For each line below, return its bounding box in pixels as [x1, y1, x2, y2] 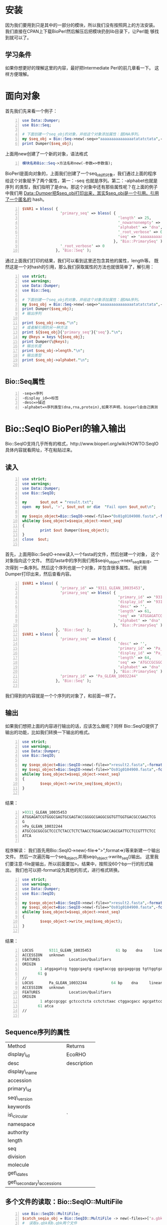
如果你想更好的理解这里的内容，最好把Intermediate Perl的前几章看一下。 [5, 64, 154, 70]
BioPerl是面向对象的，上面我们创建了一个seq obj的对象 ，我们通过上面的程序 [5, 170, 157, 177]
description [66, 1060, 93, 1067]
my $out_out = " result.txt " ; [22, 500, 94, 505]
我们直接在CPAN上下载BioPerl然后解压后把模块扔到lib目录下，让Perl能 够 [5, 28, 155, 34]
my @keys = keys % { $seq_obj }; [22, 334, 85, 339]
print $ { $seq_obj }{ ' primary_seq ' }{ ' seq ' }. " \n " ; [22, 329, 123, 335]
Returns [66, 1043, 85, 1050]
